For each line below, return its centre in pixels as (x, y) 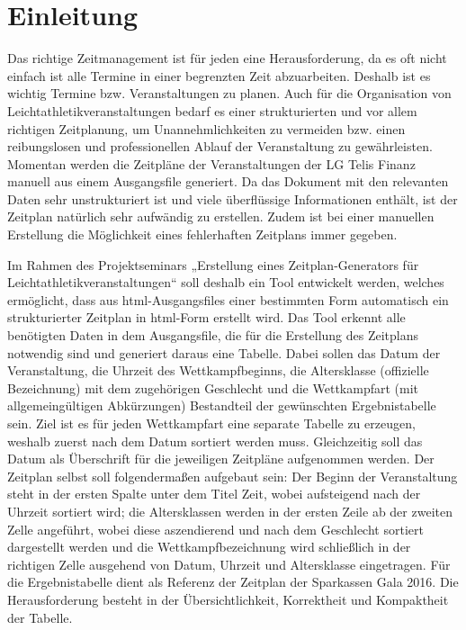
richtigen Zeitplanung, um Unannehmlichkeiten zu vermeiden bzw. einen (206, 128)
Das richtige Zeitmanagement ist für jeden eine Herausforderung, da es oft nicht (227, 58)
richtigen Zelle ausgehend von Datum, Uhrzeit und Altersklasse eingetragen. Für (229, 564)
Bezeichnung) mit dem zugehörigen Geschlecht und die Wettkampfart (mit (213, 387)
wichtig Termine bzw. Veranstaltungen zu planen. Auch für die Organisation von (229, 93)
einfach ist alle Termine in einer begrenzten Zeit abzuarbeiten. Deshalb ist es (219, 75)
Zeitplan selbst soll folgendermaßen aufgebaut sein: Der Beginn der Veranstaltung (233, 476)
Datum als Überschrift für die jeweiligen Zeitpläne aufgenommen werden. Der (221, 459)
